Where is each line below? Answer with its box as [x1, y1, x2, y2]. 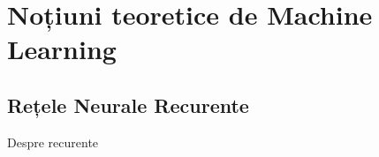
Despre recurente [7, 132, 99, 151]
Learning [7, 31, 117, 67]
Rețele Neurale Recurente [7, 91, 249, 118]
